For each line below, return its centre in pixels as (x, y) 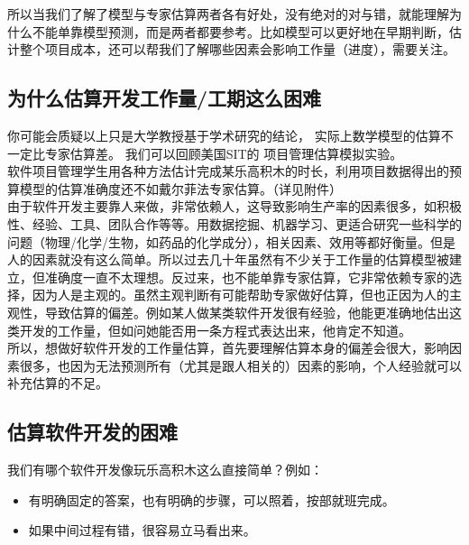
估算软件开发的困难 (92, 432)
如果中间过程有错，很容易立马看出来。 (142, 530)
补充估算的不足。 (58, 383)
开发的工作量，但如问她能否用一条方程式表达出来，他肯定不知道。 (215, 330)
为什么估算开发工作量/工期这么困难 (165, 98)
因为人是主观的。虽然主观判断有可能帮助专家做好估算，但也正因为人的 (240, 295)
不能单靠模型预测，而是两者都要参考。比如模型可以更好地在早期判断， (240, 31)
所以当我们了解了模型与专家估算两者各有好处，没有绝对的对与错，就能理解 (228, 14)
